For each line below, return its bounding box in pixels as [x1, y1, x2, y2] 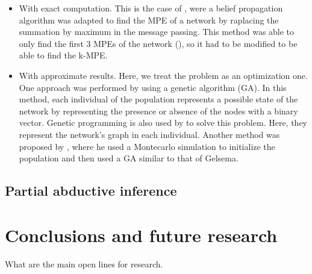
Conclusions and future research [5, 222, 278, 247]
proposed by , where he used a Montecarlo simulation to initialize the [19, 140, 275, 152]
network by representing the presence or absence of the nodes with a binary [19, 104, 298, 117]
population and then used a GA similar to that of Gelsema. [19, 152, 239, 164]
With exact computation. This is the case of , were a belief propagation [19, 2, 283, 14]
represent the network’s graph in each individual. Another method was [19, 128, 280, 140]
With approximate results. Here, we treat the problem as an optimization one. [19, 69, 308, 81]
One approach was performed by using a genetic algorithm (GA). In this [19, 81, 287, 93]
